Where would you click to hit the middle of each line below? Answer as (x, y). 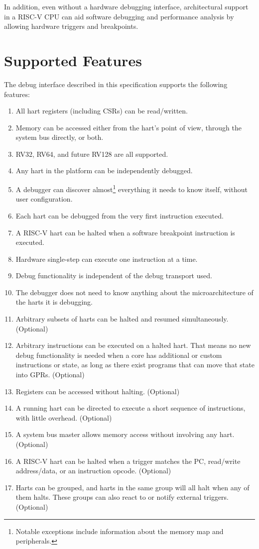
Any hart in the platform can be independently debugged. (104, 170)
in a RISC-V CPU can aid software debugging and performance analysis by (119, 16)
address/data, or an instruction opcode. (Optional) (93, 471)
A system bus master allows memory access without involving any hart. (125, 434)
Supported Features (73, 60)
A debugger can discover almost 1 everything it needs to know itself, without (131, 188)
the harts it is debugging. (54, 302)
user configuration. (44, 199)
